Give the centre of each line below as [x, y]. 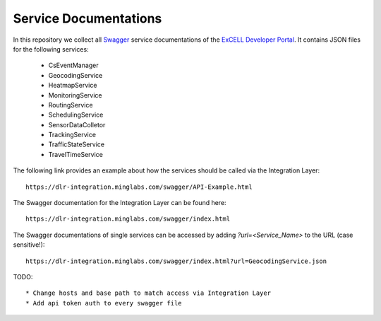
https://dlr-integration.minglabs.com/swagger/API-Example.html [139, 187]
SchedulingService [76, 115]
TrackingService [72, 135]
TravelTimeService [76, 154]
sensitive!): [29, 245]
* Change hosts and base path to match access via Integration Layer [149, 293]
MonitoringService [75, 95]
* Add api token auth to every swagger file [104, 303]
